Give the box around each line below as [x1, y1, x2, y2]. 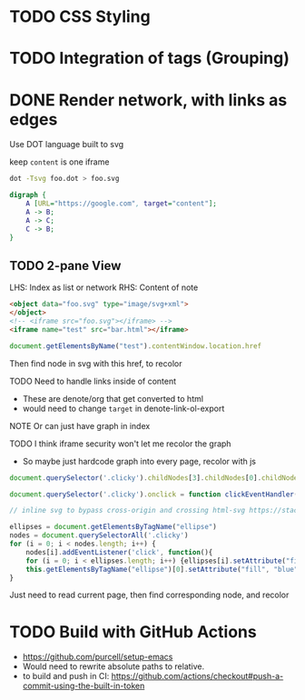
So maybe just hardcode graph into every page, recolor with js [22, 455, 257, 466]
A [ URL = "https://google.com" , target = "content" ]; [25, 199, 218, 208]
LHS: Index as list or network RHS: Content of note [9, 282, 199, 293]
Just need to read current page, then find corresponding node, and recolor [9, 589, 290, 601]
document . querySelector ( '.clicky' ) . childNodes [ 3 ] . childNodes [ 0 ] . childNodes [9, 473, 302, 483]
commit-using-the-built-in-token [22, 680, 145, 692]
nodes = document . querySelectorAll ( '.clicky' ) [9, 531, 189, 540]
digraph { [9, 191, 47, 200]
